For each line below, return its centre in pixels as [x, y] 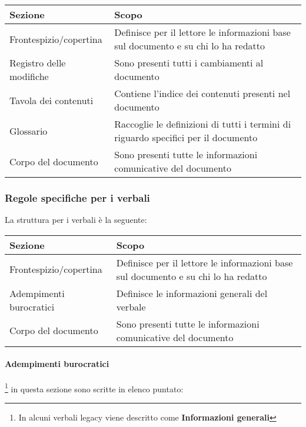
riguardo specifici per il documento [186, 137]
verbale [131, 306]
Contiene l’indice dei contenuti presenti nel [202, 93]
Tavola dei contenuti [51, 100]
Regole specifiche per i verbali [77, 197]
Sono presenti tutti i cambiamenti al [189, 63]
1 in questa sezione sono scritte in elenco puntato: [94, 388]
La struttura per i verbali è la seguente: [76, 220]
